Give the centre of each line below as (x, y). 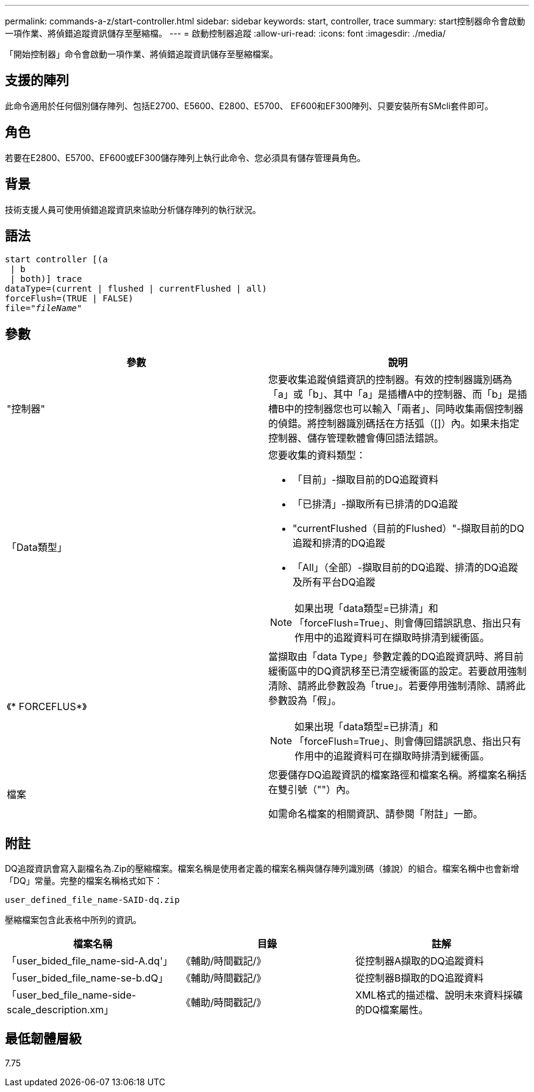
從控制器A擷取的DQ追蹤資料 (419, 961)
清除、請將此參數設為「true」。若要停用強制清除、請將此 (397, 686)
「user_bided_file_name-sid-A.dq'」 (90, 961)
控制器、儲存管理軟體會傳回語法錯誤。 (356, 438)
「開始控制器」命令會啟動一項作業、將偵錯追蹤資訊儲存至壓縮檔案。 (141, 54)
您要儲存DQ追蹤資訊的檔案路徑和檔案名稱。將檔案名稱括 (397, 775)
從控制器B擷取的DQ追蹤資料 (419, 978)
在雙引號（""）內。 (312, 790)
